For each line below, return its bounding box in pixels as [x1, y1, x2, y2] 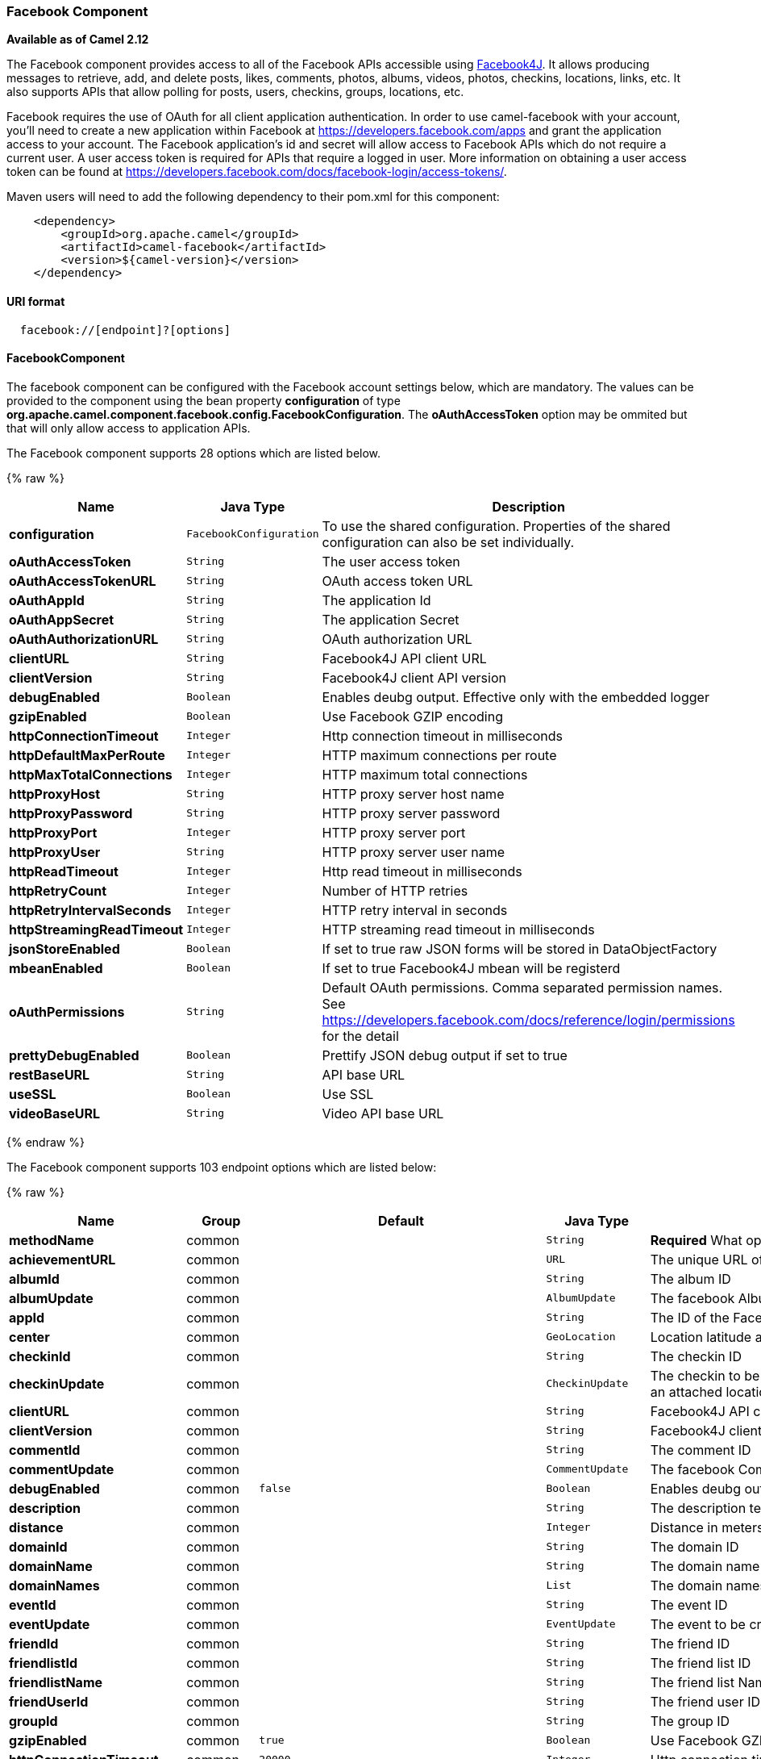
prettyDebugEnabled [9, 1047, 139, 1063]
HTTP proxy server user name [322, 843, 505, 860]
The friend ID [650, 1635, 730, 1652]
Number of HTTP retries [322, 882, 468, 899]
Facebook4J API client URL [322, 650, 487, 666]
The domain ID [650, 1538, 739, 1555]
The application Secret [322, 611, 460, 628]
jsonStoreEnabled [9, 940, 120, 957]
